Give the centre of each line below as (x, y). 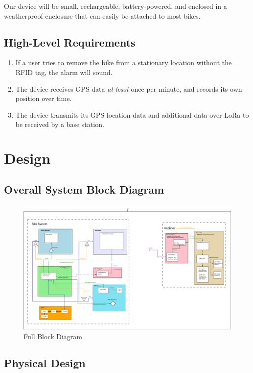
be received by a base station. (60, 124)
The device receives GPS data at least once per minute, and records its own (129, 88)
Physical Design (45, 362)
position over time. (44, 98)
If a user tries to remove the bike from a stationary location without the (124, 62)
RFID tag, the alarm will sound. (64, 72)
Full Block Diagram (53, 336)
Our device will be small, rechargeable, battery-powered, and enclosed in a (115, 6)
